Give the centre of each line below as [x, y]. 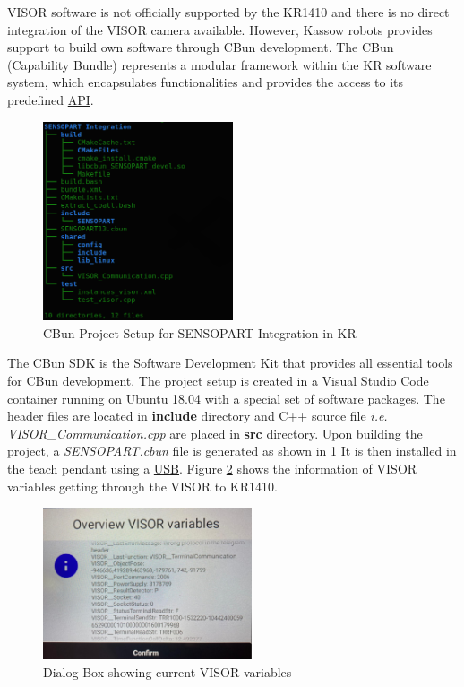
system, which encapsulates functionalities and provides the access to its [206, 82]
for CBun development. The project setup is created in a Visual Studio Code [218, 381]
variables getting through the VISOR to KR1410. [142, 486]
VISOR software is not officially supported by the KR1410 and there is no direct [228, 12]
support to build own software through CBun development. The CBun [201, 47]
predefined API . [51, 99]
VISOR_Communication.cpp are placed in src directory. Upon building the [215, 433]
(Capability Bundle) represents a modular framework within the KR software [219, 64]
